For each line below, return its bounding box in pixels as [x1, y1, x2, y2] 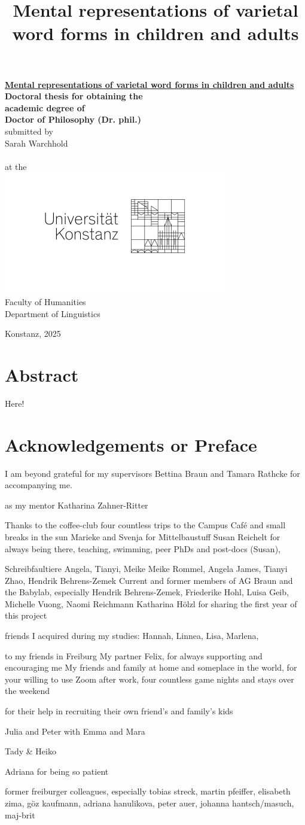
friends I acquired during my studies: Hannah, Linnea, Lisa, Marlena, [5, 629, 259, 642]
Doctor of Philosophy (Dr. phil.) [5, 113, 141, 126]
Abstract [5, 362, 79, 386]
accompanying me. [5, 479, 72, 491]
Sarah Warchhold [5, 136, 68, 149]
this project [5, 609, 47, 622]
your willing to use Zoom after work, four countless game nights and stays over [5, 672, 294, 685]
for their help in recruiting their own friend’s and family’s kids [5, 705, 233, 717]
